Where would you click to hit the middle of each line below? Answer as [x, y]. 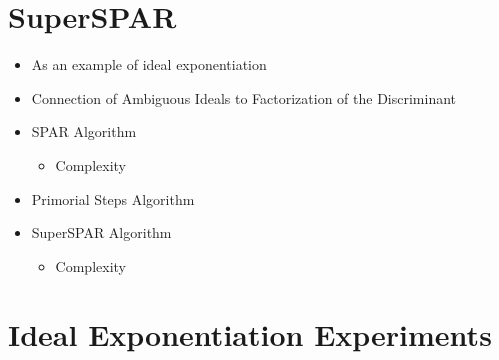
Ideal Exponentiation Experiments [250, 334]
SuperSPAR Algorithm [101, 232]
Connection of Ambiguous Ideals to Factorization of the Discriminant [244, 97]
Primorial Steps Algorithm [113, 198]
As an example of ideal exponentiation [149, 64]
